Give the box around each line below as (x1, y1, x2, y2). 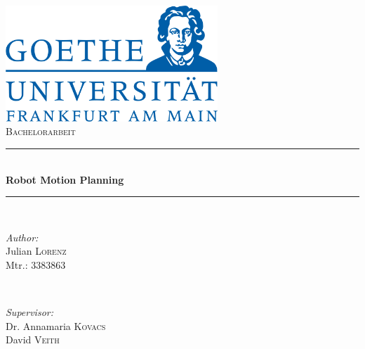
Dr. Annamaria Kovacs (6, 318, 106, 333)
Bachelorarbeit (6, 124, 76, 139)
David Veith (6, 332, 60, 347)
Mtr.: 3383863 (6, 257, 66, 272)
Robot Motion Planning (6, 172, 124, 186)
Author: (6, 229, 39, 244)
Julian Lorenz (6, 243, 67, 258)
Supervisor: (6, 305, 53, 319)
